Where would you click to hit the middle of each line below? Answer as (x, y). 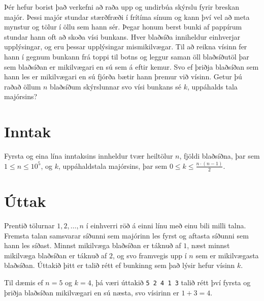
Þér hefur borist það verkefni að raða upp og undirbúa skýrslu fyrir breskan (122, 7)
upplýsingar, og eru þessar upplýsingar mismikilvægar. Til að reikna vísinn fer (126, 47)
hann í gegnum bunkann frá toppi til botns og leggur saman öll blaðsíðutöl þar (127, 56)
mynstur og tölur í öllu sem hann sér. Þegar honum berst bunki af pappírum (123, 27)
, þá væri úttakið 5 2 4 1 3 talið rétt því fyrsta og (171, 282)
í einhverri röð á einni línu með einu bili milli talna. (166, 225)
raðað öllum (23, 86)
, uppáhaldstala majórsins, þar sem (113, 165)
